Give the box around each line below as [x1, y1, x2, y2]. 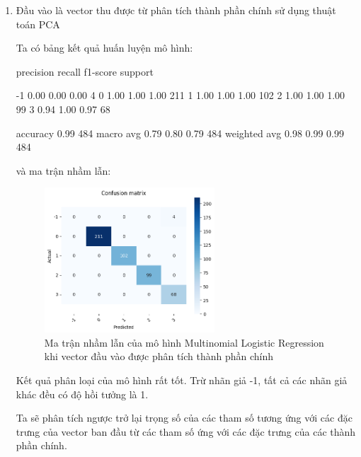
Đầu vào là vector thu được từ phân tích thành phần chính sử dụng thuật [16, 3, 336, 17]
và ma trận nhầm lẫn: [16, 163, 111, 178]
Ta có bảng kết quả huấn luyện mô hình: [16, 40, 193, 55]
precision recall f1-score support [16, 64, 154, 79]
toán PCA [16, 16, 60, 31]
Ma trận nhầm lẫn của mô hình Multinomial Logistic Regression [44, 335, 324, 349]
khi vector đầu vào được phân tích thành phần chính [44, 349, 274, 364]
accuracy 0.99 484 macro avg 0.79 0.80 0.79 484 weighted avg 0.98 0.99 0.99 [16, 125, 344, 140]
